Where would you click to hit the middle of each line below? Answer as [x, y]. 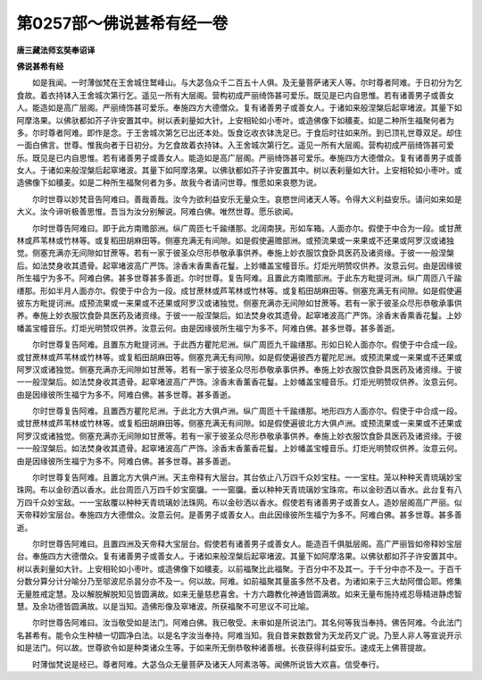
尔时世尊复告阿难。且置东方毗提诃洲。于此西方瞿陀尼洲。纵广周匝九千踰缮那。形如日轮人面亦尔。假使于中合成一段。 [247, 345]
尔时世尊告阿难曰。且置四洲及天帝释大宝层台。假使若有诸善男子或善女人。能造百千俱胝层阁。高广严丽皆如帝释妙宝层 [247, 544]
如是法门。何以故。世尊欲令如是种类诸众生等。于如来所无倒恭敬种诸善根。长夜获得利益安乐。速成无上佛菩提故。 [224, 648]
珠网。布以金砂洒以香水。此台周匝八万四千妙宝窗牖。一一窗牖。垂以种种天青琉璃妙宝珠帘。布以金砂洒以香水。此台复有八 [239, 490]
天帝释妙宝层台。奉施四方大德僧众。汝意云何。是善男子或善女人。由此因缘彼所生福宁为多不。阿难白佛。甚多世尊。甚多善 [239, 515]
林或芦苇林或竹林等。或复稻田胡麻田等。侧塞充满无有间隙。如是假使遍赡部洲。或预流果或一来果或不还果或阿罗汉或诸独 [235, 240]
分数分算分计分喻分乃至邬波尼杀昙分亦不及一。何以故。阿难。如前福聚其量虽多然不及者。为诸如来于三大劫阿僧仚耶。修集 [239, 582]
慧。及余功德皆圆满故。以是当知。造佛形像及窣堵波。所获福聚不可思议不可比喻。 [165, 606]
